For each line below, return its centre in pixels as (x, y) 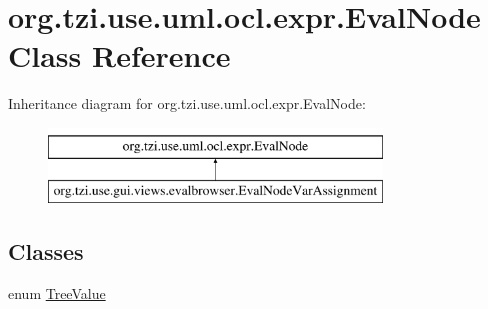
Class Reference (119, 55)
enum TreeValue (57, 293)
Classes (46, 251)
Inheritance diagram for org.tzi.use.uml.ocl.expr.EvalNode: (187, 103)
